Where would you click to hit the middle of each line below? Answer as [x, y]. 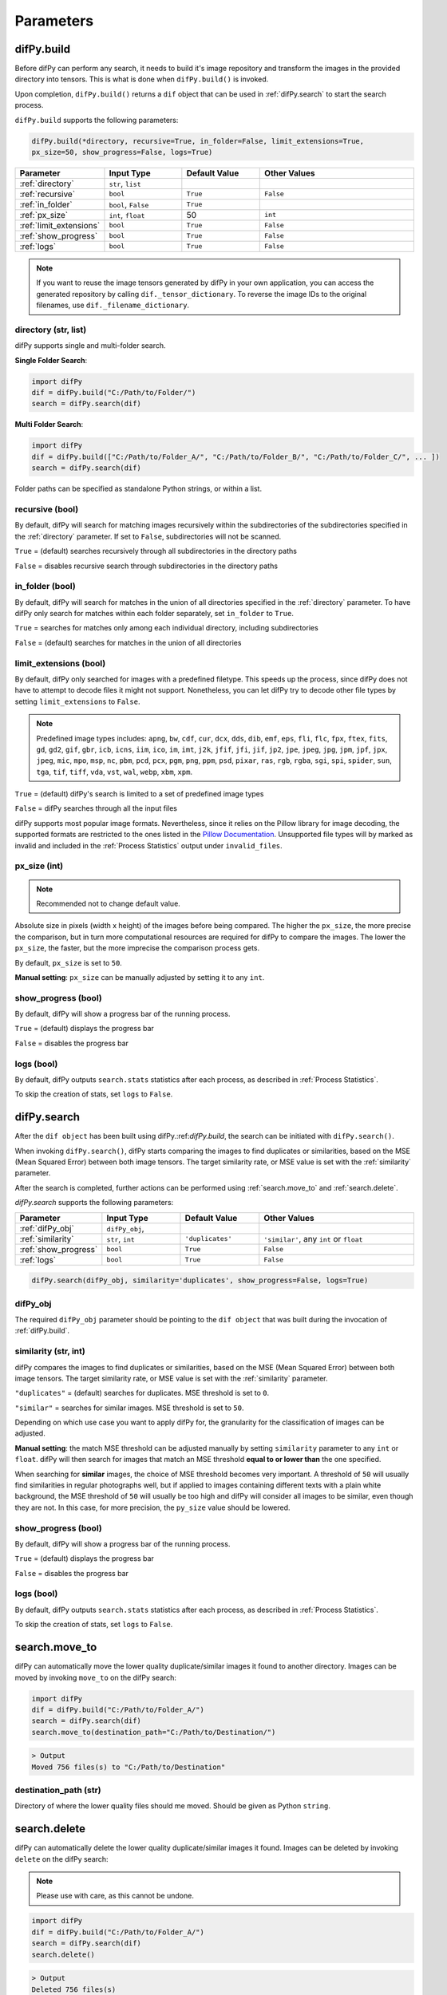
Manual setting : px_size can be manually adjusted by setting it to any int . [140, 977]
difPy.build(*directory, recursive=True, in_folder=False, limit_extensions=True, [198, 141]
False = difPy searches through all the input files [96, 808]
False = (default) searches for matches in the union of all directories [128, 642]
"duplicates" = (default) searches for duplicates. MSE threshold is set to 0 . [142, 1393]
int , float [127, 215]
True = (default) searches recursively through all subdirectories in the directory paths [156, 551]
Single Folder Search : [51, 360]
